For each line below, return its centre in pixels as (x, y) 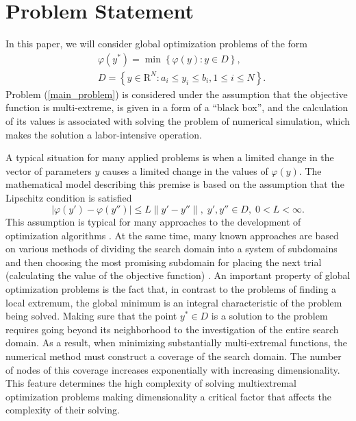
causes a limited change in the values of (185, 170)
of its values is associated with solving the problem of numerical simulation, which (178, 120)
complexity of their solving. (63, 410)
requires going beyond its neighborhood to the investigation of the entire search (172, 329)
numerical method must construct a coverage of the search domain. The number (174, 356)
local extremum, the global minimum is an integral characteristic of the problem (174, 302)
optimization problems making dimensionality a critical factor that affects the (168, 396)
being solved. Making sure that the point (91, 316)
